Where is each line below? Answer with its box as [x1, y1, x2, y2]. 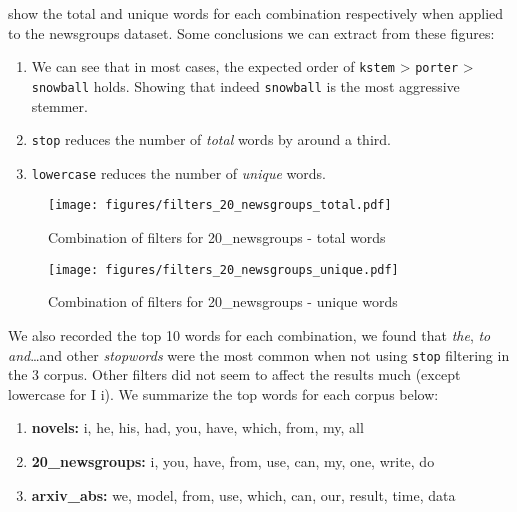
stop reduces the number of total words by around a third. [31, 129, 391, 150]
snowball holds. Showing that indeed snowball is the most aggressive [31, 75, 460, 96]
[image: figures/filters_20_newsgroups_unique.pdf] [48, 262, 399, 277]
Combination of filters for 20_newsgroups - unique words [48, 291, 398, 312]
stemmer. [31, 95, 88, 116]
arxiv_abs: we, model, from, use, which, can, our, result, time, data [31, 484, 456, 505]
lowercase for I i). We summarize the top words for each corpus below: [8, 383, 439, 404]
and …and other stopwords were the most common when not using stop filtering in [8, 344, 510, 365]
